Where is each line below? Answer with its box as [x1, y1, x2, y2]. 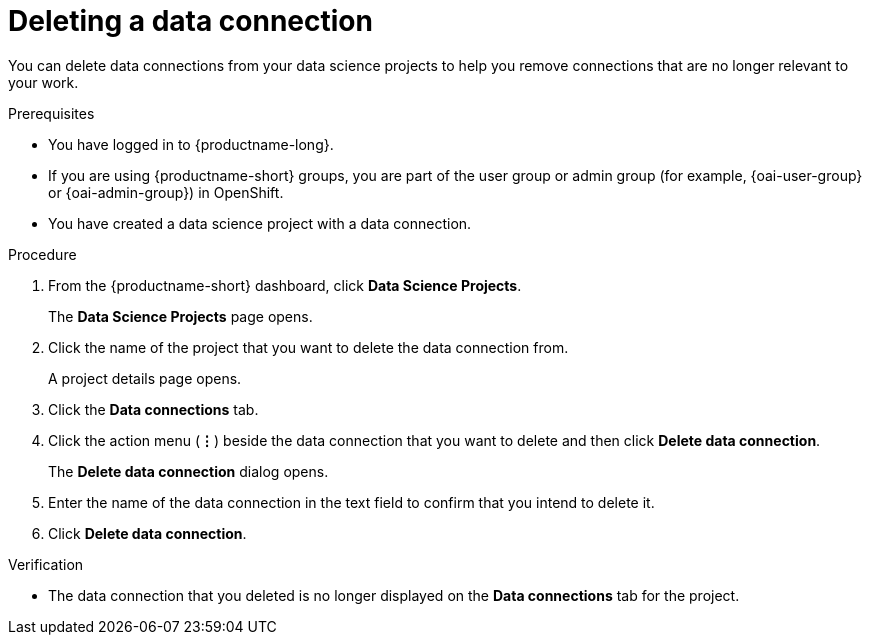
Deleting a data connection [8, 4, 373, 38]
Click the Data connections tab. [48, 400, 259, 418]
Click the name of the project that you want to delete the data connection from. [48, 338, 569, 356]
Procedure [8, 245, 77, 263]
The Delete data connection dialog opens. [48, 462, 329, 480]
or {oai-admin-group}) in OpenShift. [48, 183, 284, 201]
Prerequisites [8, 104, 95, 122]
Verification [8, 555, 84, 573]
